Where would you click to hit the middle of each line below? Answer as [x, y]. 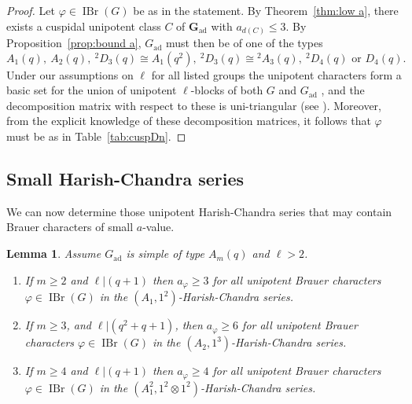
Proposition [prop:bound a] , [74, 43]
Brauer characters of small [70, 227]
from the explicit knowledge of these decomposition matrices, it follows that [189, 121]
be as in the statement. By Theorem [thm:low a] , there [266, 10]
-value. [158, 227]
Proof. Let [31, 10]
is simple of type [165, 253]
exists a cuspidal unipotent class [84, 26]
